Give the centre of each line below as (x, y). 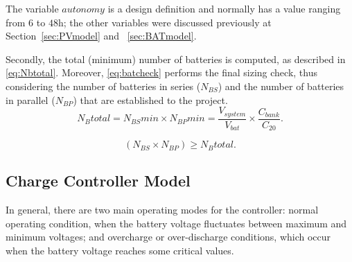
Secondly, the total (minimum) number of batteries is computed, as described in (176, 59)
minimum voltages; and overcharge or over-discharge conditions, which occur (168, 237)
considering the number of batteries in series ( (103, 86)
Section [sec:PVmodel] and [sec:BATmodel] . (101, 36)
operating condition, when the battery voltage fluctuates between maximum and (176, 223)
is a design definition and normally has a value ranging (224, 8)
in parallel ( (30, 99)
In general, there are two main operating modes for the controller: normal (162, 210)
